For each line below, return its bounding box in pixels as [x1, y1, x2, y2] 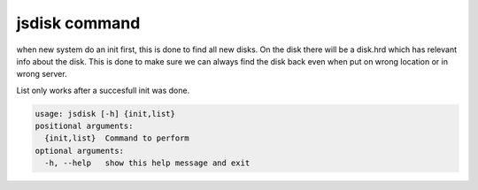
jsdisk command [16, 13, 141, 33]
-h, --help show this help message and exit [44, 158, 251, 168]
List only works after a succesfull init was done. [16, 85, 190, 95]
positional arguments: [35, 121, 134, 132]
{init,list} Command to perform [44, 133, 189, 143]
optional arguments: [35, 146, 124, 156]
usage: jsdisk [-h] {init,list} [35, 109, 176, 118]
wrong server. [16, 69, 67, 80]
